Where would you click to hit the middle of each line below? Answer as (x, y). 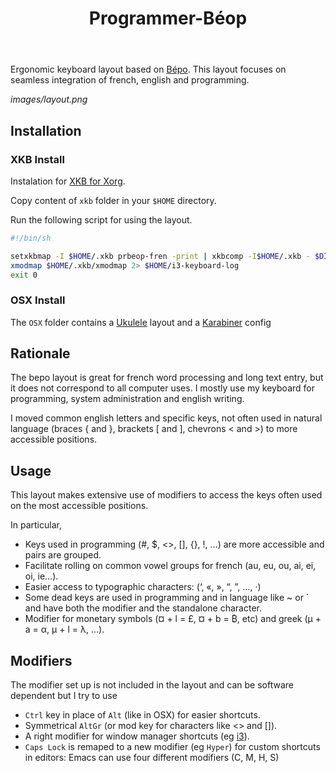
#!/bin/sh (31, 238)
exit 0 (24, 275)
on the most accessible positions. (79, 506)
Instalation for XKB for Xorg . (68, 181)
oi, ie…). (41, 576)
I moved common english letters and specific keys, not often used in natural (166, 418)
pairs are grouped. (63, 555)
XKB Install (37, 159)
